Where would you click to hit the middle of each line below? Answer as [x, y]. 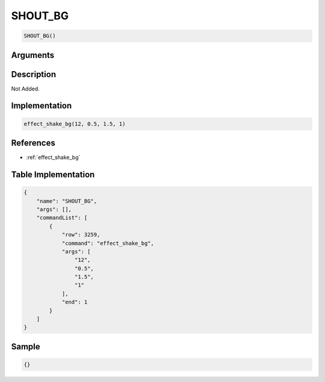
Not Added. [26, 89]
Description [34, 74]
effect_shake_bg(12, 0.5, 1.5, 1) [75, 124]
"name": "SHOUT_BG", [67, 201]
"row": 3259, [81, 235]
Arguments [33, 55]
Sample [26, 346]
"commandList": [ [62, 218]
